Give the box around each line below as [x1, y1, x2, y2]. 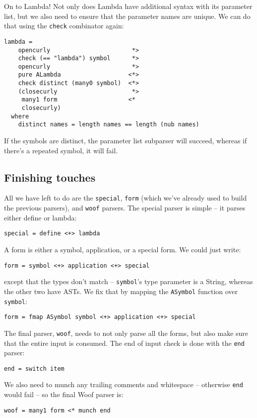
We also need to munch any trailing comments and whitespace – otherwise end [4, 379, 243, 390]
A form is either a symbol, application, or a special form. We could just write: [4, 244, 241, 255]
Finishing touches [4, 169, 96, 185]
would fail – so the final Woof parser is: [4, 389, 124, 400]
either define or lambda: [4, 212, 77, 222]
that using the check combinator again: [4, 20, 124, 31]
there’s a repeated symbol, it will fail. [4, 145, 118, 155]
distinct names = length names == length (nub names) [18, 121, 199, 128]
